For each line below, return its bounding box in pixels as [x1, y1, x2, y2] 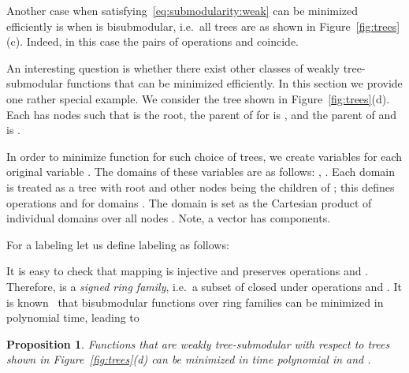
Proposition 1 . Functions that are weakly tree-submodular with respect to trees [6, 335, 390, 352]
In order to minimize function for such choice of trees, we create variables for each [6, 147, 403, 164]
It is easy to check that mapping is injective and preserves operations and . [6, 263, 369, 279]
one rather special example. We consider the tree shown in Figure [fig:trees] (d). [6, 90, 390, 106]
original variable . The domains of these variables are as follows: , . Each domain [6, 163, 396, 180]
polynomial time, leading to [6, 309, 139, 326]
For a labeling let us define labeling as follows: [6, 236, 229, 252]
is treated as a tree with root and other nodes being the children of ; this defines [6, 178, 395, 195]
